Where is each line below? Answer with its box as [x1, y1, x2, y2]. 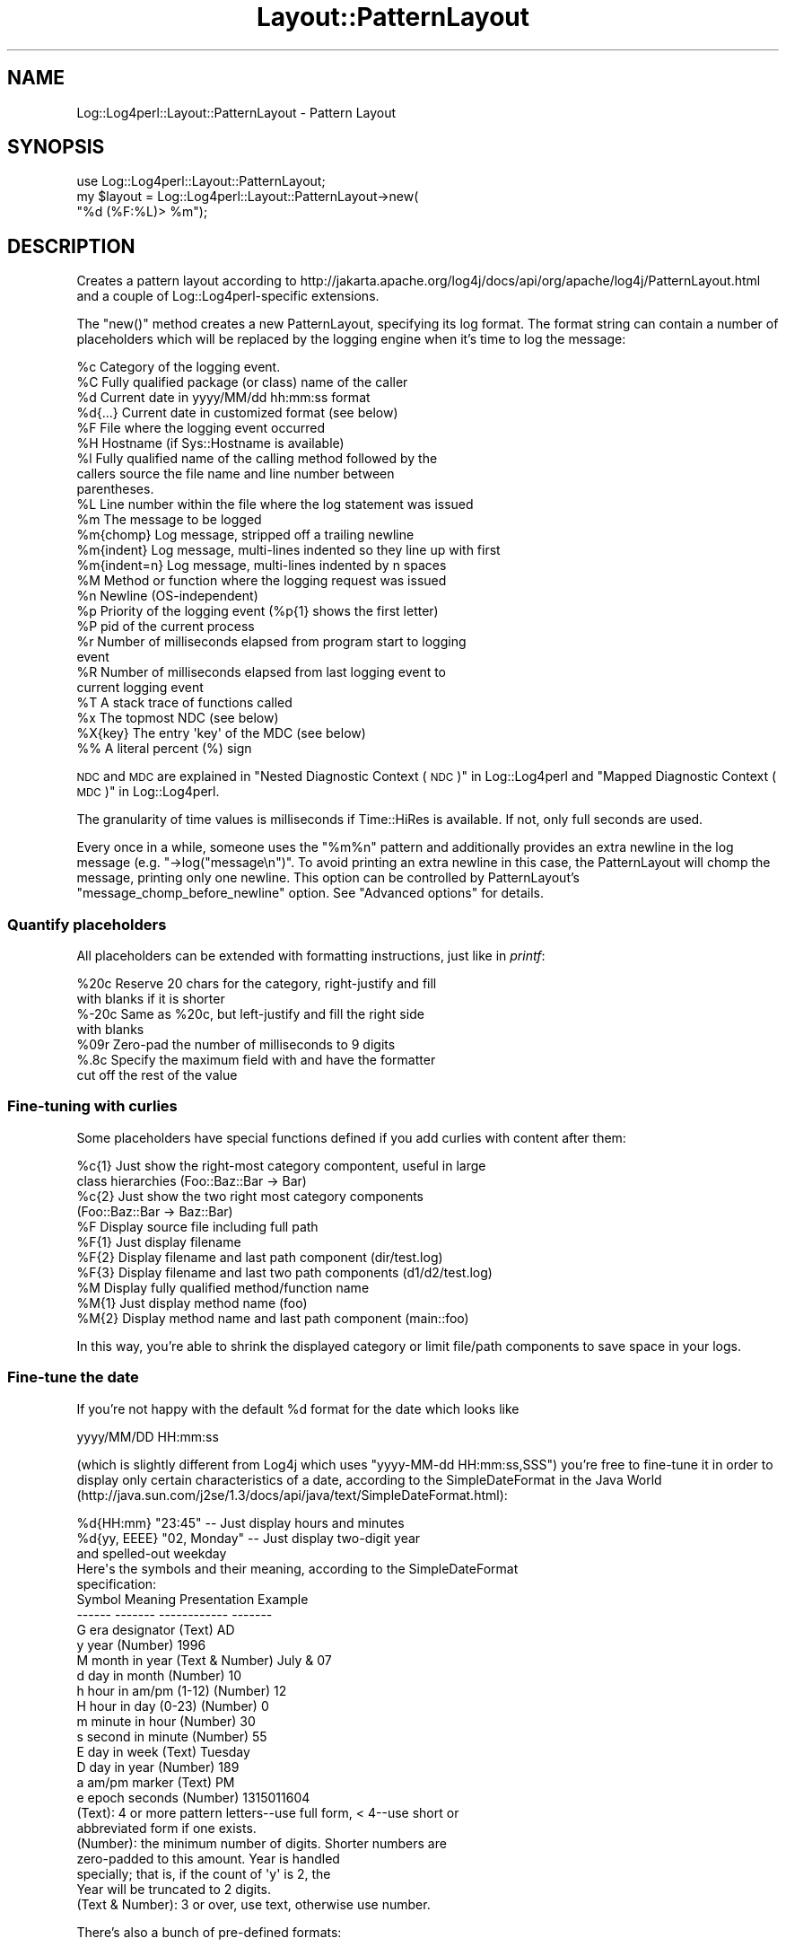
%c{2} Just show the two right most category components [76, 1188, 424, 1204]
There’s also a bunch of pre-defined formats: [76, 1924, 342, 1940]
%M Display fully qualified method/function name [76, 1279, 370, 1295]
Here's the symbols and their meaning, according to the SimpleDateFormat [76, 1560, 519, 1576]
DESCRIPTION [7, 234, 135, 258]
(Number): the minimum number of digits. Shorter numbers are [76, 1835, 447, 1851]
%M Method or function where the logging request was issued [76, 573, 447, 589]
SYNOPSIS [7, 136, 105, 159]
